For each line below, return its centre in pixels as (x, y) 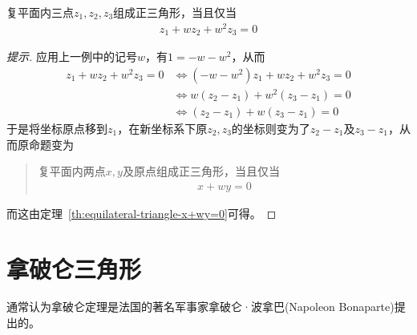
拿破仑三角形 (74, 268)
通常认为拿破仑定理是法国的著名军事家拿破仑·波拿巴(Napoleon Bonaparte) (200, 307)
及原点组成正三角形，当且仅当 (201, 171)
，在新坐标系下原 (162, 128)
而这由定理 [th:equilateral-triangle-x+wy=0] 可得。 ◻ (142, 213)
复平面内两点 (72, 171)
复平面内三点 (40, 12)
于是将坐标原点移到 (57, 128)
